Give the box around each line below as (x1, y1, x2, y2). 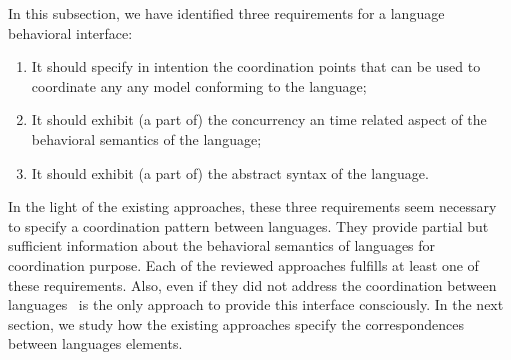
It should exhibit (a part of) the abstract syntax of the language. (31, 162, 429, 183)
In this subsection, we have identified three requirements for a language (8, 3, 445, 23)
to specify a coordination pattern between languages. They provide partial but (8, 215, 489, 236)
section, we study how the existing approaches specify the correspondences (8, 313, 465, 334)
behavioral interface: (8, 22, 133, 43)
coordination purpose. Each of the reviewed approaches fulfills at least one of (8, 254, 479, 275)
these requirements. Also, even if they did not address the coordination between (8, 274, 497, 295)
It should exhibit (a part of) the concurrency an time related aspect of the (31, 109, 487, 130)
